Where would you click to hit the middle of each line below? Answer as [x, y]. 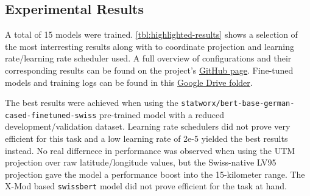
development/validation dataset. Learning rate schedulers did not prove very [148, 126]
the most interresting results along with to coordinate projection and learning [150, 46]
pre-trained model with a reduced [162, 114]
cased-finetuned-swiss [51, 115]
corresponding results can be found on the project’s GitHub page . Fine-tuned [149, 70]
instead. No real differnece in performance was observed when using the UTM [150, 150]
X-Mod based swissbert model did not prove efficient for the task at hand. [146, 186]
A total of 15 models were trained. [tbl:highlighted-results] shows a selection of [151, 34]
